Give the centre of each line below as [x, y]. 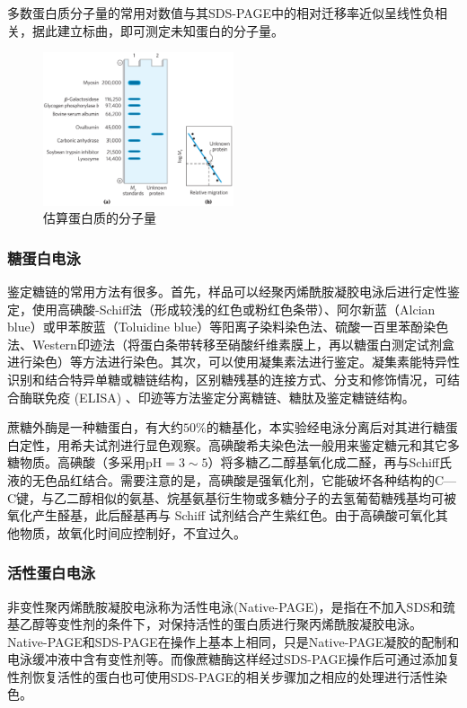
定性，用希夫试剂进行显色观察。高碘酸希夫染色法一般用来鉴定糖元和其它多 [239, 444]
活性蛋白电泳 [52, 573]
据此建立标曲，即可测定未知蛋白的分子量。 [158, 30]
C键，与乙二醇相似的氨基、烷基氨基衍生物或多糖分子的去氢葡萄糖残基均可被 [232, 497]
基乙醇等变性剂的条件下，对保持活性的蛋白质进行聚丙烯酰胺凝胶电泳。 [215, 624]
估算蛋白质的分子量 [100, 218]
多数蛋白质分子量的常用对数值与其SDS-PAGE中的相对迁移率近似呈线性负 [221, 13]
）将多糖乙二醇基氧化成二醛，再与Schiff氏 [330, 462]
